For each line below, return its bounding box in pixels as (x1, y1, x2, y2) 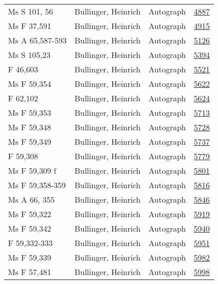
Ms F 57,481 (8, 266, 51, 278)
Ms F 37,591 (8, 20, 51, 31)
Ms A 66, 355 (8, 194, 55, 205)
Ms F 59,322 (8, 208, 51, 220)
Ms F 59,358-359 (8, 179, 66, 191)
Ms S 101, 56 (8, 5, 53, 17)
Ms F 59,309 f (8, 165, 56, 176)
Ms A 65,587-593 (8, 34, 67, 46)
